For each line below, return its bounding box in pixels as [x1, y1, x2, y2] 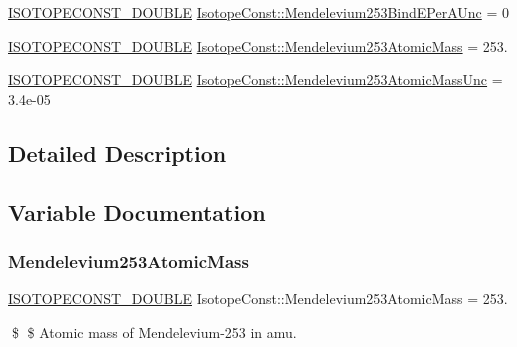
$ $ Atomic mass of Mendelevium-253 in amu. [11, 321, 297, 342]
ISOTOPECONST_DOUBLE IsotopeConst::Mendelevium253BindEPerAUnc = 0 [8, 2, 509, 22]
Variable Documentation [8, 196, 266, 227]
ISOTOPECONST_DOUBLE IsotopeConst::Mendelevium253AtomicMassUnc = [8, 69, 503, 90]
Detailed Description [8, 137, 227, 168]
